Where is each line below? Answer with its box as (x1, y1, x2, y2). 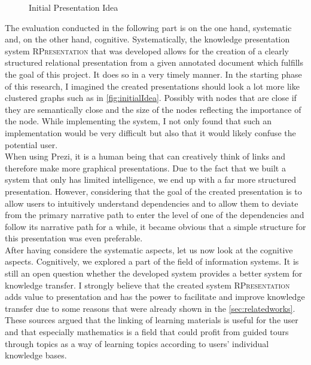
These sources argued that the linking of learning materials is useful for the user (5, 314, 298, 326)
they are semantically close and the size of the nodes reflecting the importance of (5, 103, 301, 115)
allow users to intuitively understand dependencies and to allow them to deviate (5, 197, 298, 209)
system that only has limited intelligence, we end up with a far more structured (5, 173, 296, 186)
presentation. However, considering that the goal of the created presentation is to (5, 185, 302, 197)
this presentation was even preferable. (5, 232, 143, 244)
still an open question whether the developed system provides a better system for (5, 267, 303, 280)
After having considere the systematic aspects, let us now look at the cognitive (5, 243, 293, 256)
